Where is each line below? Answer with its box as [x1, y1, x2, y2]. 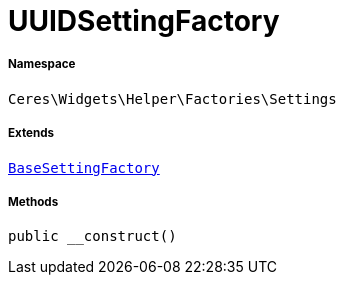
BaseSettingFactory [8, 159, 160, 176]
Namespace [8, 57, 76, 72]
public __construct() [8, 228, 177, 245]
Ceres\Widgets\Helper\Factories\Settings [8, 90, 337, 107]
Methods [8, 194, 59, 209]
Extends [8, 126, 55, 141]
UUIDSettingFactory [8, 4, 280, 38]
